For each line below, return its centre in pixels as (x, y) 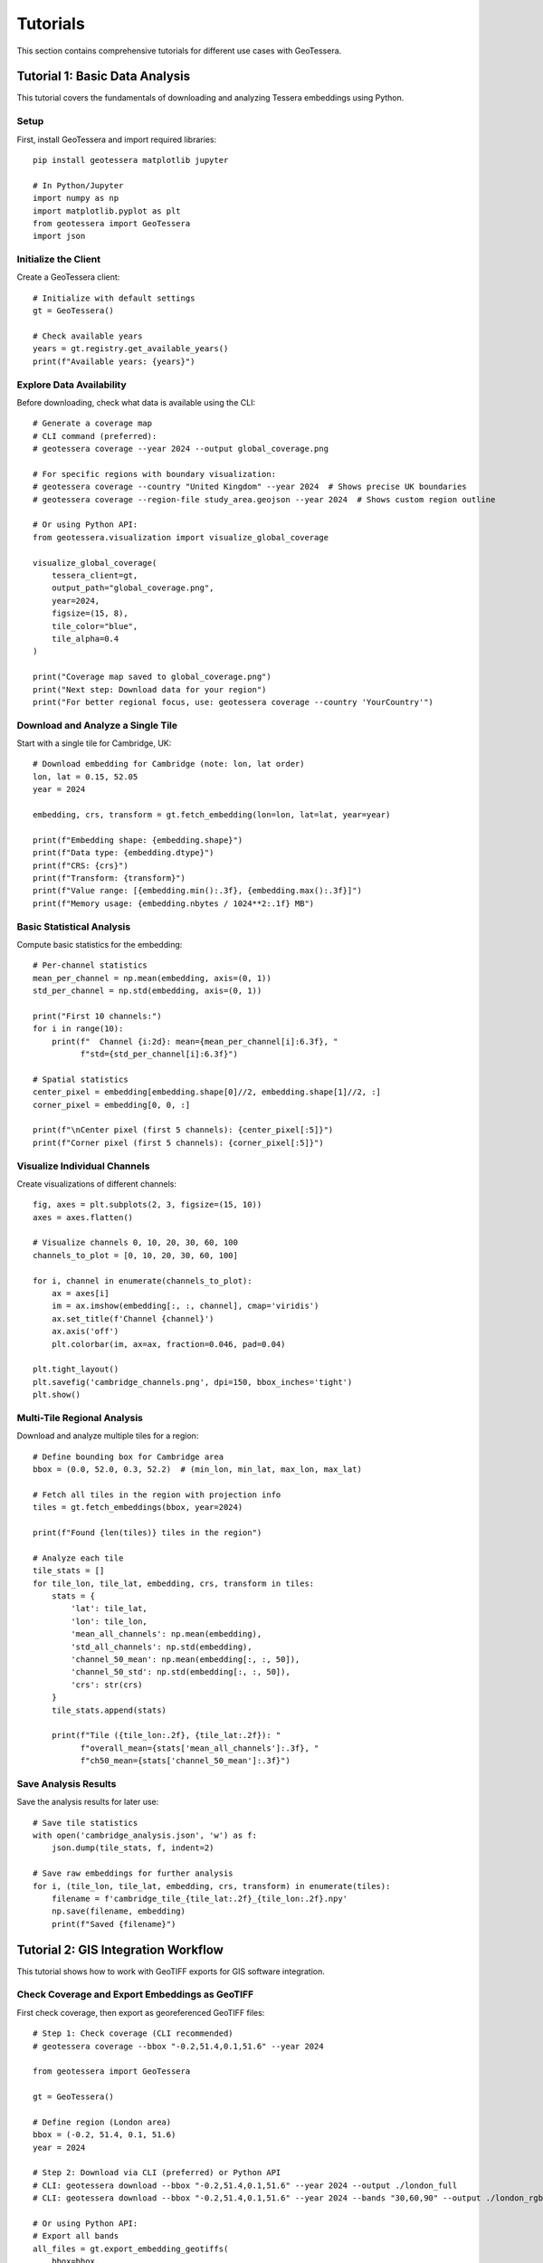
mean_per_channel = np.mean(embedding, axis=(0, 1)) (152, 978)
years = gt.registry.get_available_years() (131, 349)
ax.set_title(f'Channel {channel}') (133, 1318)
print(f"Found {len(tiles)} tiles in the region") (148, 1533)
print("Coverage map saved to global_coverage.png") (152, 677)
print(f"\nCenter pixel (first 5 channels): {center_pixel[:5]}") (183, 1130)
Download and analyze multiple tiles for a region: (108, 1436)
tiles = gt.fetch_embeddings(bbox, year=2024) (138, 1508)
